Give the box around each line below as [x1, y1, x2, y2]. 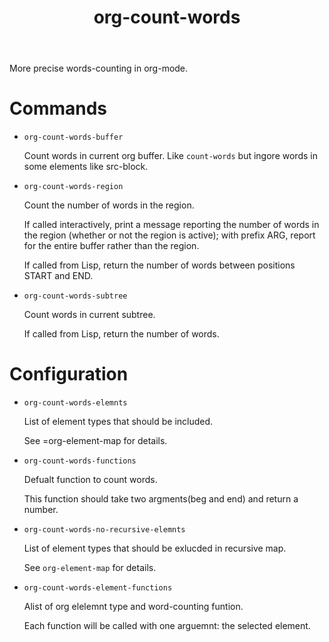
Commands [9, 97, 108, 120]
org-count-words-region [23, 182, 124, 192]
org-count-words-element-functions [23, 583, 173, 593]
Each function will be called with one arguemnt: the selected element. [23, 620, 311, 632]
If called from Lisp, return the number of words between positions [23, 259, 296, 271]
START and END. [23, 270, 94, 282]
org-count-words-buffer [23, 132, 124, 143]
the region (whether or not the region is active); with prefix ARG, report [23, 229, 316, 241]
